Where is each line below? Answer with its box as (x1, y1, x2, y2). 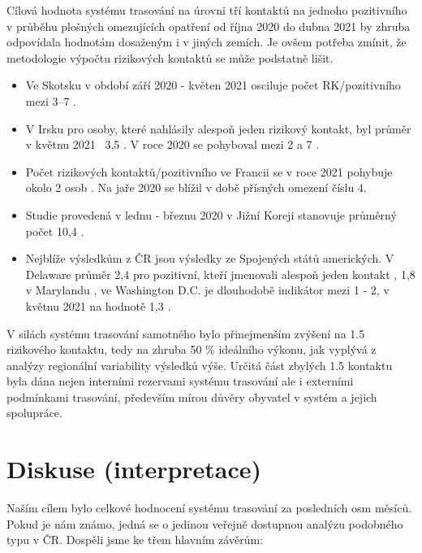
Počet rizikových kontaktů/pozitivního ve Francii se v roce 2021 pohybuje (25, 163, 393, 180)
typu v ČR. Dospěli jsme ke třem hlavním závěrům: (6, 531, 263, 548)
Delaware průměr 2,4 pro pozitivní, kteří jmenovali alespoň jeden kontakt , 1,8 (25, 265, 416, 282)
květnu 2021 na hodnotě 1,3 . (25, 297, 171, 314)
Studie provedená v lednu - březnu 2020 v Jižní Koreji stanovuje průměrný (25, 206, 397, 223)
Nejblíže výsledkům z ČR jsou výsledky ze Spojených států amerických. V (25, 250, 394, 267)
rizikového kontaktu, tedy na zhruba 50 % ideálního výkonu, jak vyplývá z (6, 341, 377, 358)
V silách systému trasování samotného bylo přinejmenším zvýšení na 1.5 (6, 324, 365, 342)
